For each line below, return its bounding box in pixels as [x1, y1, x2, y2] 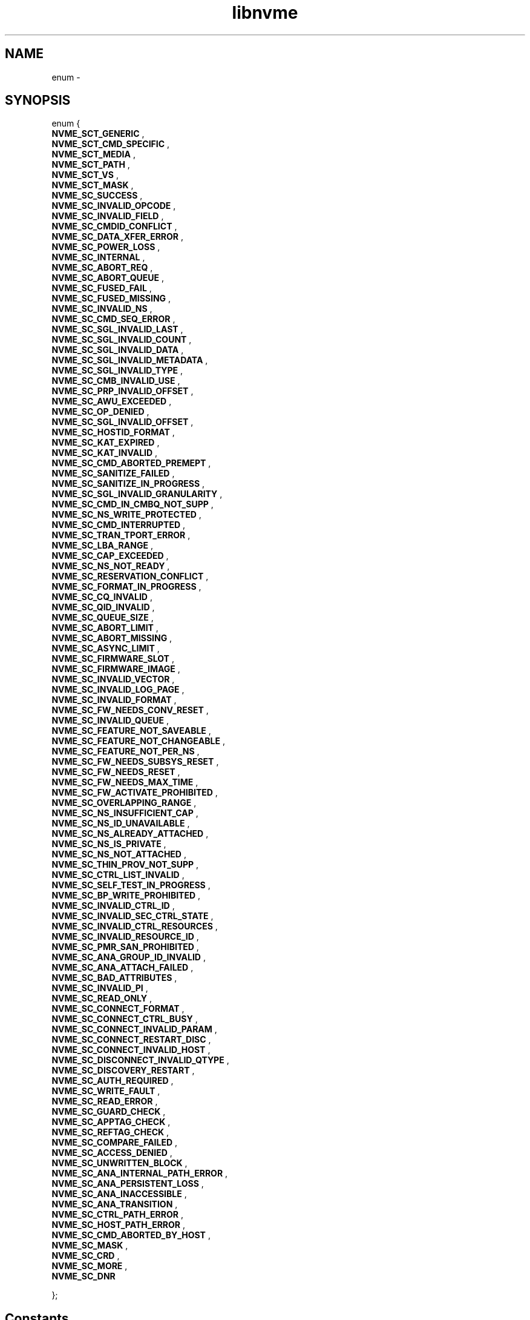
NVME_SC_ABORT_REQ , [51, 262, 153, 273]
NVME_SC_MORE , [51, 1261, 128, 1272]
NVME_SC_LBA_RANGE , [51, 540, 153, 551]
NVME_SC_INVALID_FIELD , [51, 211, 164, 222]
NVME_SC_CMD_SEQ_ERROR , [51, 314, 175, 325]
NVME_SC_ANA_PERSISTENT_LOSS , [51, 1178, 204, 1189]
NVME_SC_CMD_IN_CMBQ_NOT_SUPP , [51, 499, 214, 510]
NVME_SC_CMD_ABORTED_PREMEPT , [51, 458, 211, 469]
